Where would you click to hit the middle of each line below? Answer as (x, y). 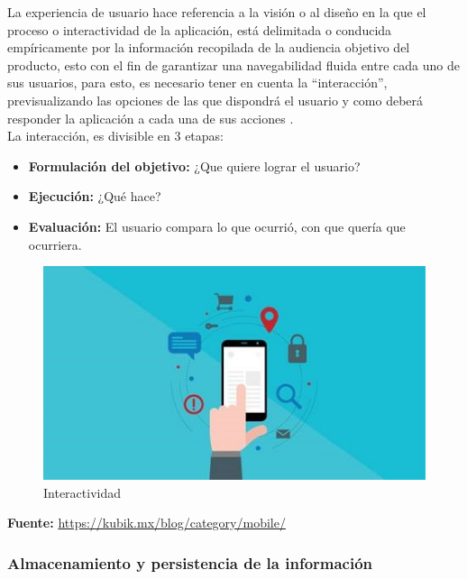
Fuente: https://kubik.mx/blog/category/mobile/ (147, 523)
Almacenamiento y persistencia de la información (190, 562)
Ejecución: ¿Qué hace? (95, 196)
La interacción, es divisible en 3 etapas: (116, 136)
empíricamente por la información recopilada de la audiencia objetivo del (209, 47)
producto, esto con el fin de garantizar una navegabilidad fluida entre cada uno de (233, 64)
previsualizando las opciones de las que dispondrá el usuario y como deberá (215, 100)
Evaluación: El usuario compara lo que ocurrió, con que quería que (217, 226)
